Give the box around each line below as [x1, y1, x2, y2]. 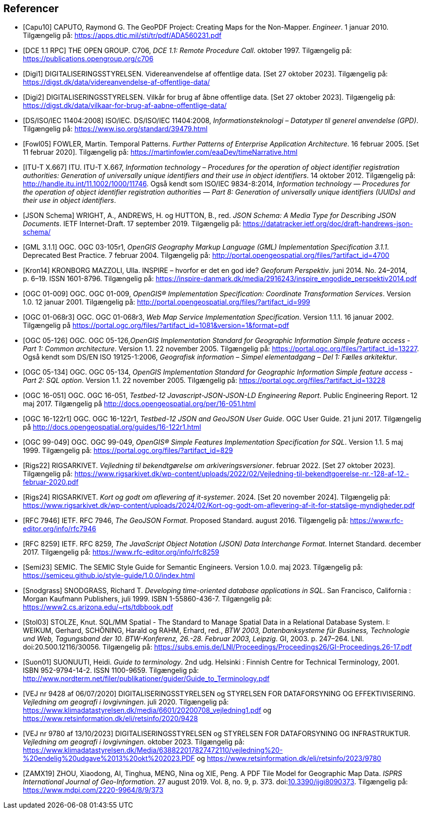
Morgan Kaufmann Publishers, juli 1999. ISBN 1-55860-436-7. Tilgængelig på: [23, 595, 272, 603]
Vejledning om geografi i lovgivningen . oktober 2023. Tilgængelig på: [23, 738, 245, 746]
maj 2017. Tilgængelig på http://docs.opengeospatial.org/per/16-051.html [23, 399, 256, 408]
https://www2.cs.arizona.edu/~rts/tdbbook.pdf [23, 603, 173, 612]
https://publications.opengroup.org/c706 [23, 54, 154, 63]
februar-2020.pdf [23, 478, 79, 487]
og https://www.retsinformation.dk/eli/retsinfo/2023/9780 [196, 754, 381, 763]
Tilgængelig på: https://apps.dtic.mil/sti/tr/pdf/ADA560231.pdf [23, 31, 222, 40]
